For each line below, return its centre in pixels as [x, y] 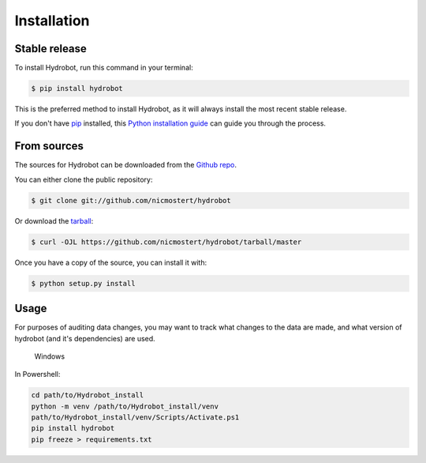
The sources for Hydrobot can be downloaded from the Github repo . [125, 165]
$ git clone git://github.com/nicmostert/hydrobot [131, 200]
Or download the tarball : [54, 220]
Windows [50, 356]
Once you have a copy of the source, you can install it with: [111, 262]
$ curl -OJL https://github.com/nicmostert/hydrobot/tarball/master [166, 242]
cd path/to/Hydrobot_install [88, 395]
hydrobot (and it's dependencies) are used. [85, 338]
